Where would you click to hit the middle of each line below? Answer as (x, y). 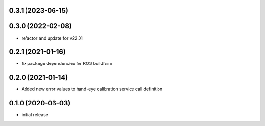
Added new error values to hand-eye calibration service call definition (92, 89)
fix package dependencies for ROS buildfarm (67, 63)
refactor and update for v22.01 (52, 38)
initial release (35, 115)
